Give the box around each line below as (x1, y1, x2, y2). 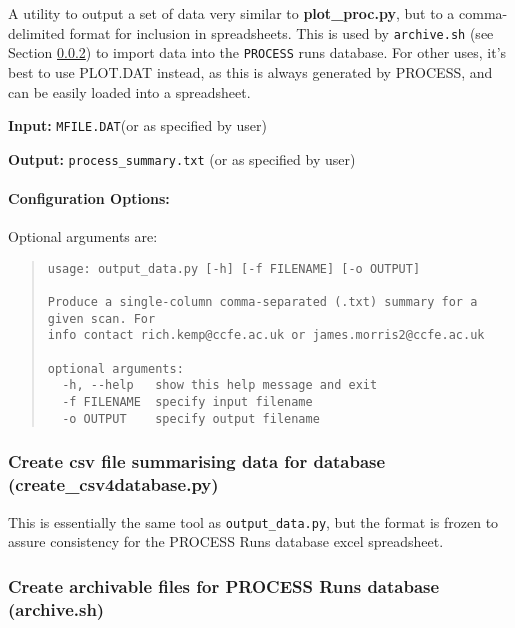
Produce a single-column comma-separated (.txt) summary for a (47, 295, 478, 310)
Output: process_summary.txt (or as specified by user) (8, 148, 356, 169)
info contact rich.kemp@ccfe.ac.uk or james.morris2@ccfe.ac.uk (47, 328, 485, 343)
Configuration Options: (8, 188, 170, 208)
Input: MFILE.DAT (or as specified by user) (8, 115, 267, 136)
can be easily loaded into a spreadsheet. (8, 81, 251, 102)
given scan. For (47, 311, 156, 326)
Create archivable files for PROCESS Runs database (8, 573, 440, 598)
